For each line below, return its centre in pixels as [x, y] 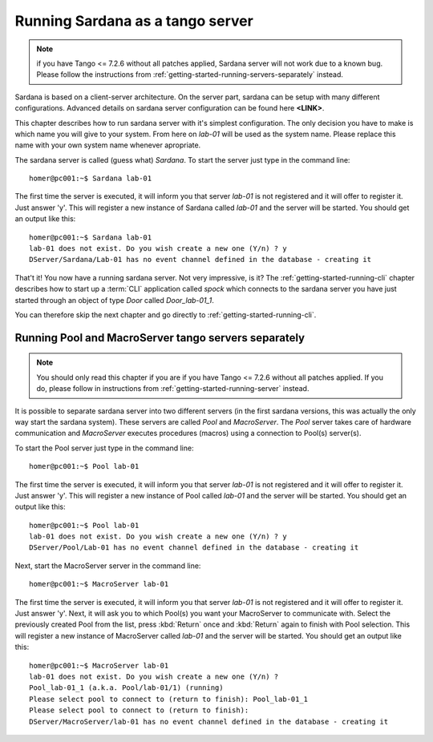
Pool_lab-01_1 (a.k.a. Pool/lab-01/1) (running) [126, 688]
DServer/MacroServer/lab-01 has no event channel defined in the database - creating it [209, 722]
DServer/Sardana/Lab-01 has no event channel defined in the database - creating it [200, 260]
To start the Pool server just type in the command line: [104, 448]
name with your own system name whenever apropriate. [108, 145]
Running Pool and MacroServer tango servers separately [160, 338]
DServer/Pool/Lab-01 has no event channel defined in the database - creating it [194, 548]
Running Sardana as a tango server [134, 21]
